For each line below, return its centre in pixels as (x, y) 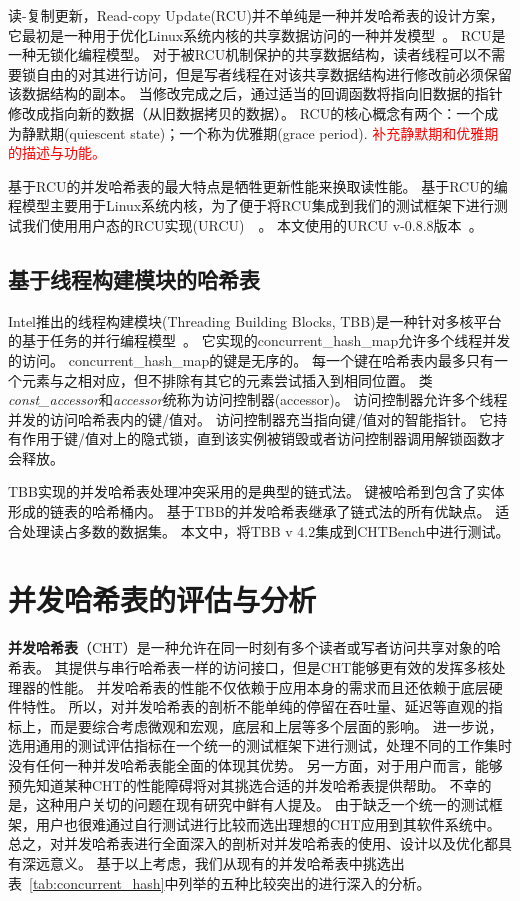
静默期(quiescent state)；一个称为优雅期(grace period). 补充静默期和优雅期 (260, 132)
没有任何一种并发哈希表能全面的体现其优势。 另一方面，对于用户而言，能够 (255, 764)
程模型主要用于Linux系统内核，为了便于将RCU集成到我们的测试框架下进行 (251, 205)
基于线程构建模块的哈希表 (134, 278)
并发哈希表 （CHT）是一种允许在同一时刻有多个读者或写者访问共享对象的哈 (254, 647)
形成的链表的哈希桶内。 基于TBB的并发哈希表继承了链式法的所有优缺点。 (249, 511)
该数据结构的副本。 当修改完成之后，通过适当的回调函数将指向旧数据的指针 (255, 93)
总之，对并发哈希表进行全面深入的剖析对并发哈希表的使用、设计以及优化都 (253, 843)
